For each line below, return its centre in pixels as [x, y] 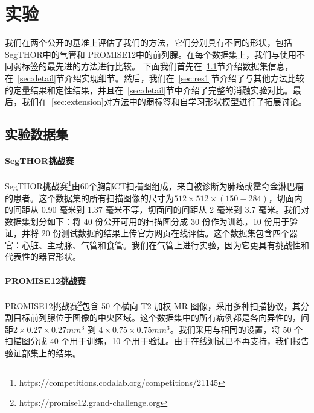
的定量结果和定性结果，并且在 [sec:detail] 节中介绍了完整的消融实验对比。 [149, 90]
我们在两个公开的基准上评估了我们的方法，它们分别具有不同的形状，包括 [149, 43]
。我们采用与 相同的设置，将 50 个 [236, 329]
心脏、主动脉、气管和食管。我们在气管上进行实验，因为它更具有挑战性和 [165, 244]
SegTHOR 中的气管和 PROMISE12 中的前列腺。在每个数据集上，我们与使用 [151, 54]
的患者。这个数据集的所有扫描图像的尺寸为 [89, 197]
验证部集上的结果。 [43, 352]
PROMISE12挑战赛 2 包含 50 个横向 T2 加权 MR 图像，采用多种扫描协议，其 [153, 304]
